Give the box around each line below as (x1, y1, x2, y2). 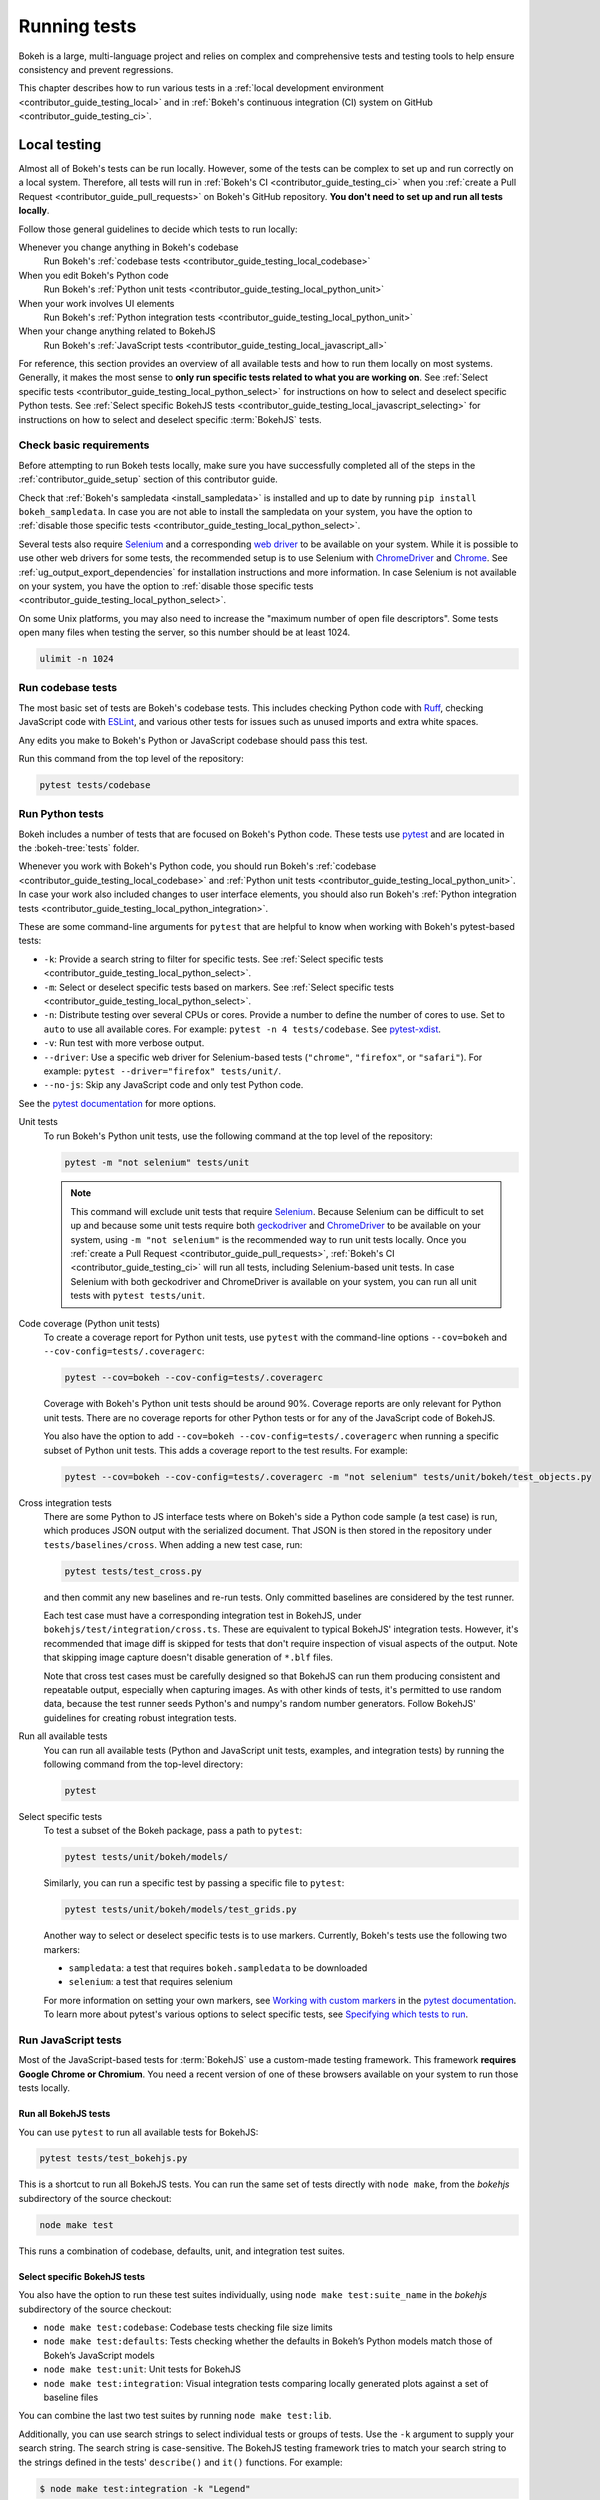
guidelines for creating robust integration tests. (43, 1711, 237, 1724)
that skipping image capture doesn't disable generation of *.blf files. (43, 1651, 334, 1664)
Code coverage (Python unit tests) (18, 1317, 160, 1329)
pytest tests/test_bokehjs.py (39, 2153, 188, 2164)
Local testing (18, 136, 102, 153)
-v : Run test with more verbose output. (43, 1037, 205, 1049)
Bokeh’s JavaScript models (43, 2349, 155, 2361)
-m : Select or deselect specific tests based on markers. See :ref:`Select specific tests (43, 981, 395, 993)
